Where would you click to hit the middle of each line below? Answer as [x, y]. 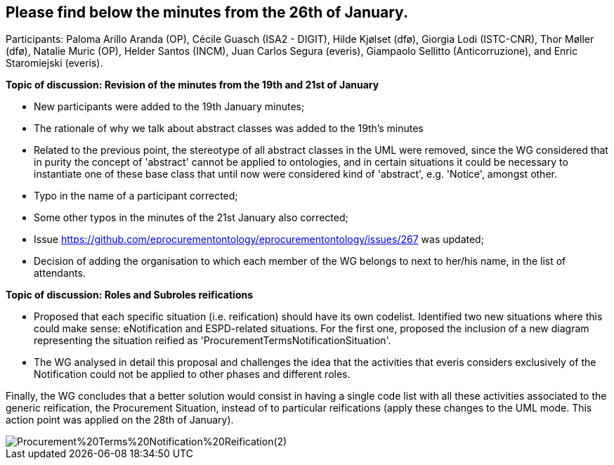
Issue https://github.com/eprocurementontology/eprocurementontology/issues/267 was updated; [259, 240]
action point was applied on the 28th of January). [120, 420]
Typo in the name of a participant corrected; [136, 196]
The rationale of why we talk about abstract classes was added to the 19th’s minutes [229, 129]
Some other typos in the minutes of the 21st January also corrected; [191, 218]
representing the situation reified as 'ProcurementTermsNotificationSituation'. [213, 341]
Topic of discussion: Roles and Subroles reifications [130, 295]
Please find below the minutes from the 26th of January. [207, 12]
